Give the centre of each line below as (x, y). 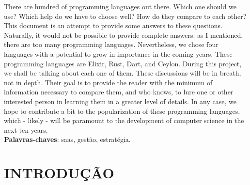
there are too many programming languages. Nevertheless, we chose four (111, 44)
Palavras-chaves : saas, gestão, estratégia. (67, 139)
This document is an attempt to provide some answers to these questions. (113, 25)
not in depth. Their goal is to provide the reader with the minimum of (108, 82)
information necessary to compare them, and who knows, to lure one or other (119, 92)
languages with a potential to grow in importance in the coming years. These (118, 54)
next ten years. (26, 130)
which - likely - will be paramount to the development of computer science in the (124, 120)
